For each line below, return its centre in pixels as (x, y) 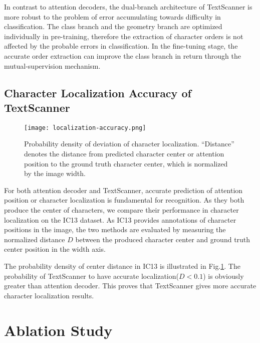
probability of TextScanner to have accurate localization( (91, 276)
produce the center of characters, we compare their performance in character (121, 209)
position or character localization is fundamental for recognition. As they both (124, 200)
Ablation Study (58, 330)
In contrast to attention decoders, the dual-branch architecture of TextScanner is (128, 7)
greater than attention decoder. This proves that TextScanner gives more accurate (130, 286)
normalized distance (35, 239)
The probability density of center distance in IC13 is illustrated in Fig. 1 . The (122, 266)
